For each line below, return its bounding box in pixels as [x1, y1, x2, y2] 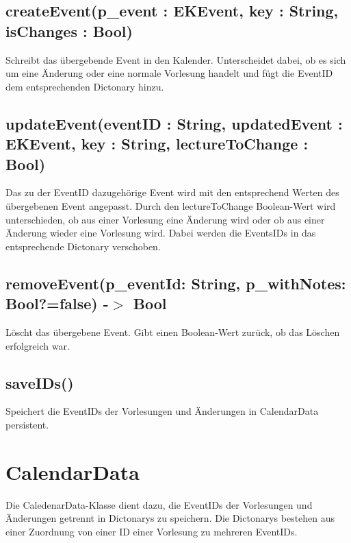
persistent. [5, 417, 49, 431]
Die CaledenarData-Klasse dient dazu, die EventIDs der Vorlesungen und [5, 497, 313, 511]
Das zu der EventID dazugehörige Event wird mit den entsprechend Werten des [5, 185, 339, 200]
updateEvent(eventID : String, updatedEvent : [5, 112, 343, 134]
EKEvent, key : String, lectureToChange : [5, 133, 309, 154]
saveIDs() [5, 372, 74, 393]
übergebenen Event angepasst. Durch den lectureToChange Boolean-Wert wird [5, 198, 336, 213]
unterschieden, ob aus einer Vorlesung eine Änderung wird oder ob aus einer [5, 212, 325, 226]
